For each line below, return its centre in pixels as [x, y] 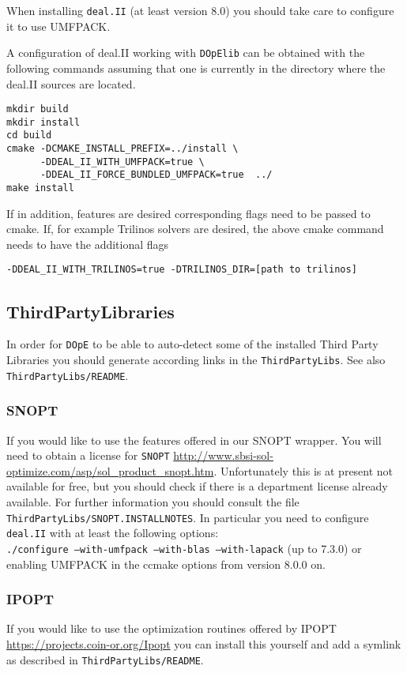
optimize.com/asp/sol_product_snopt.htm [110, 470]
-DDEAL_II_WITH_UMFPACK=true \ [122, 162]
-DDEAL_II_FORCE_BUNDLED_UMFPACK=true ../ [156, 175]
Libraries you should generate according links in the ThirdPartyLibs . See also [196, 359]
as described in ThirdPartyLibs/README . [105, 659]
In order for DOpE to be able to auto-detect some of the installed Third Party [192, 344]
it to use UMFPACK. [58, 26]
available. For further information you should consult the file [153, 501]
